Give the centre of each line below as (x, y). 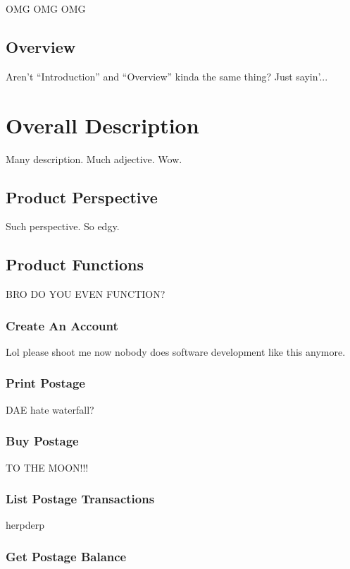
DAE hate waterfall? (50, 409)
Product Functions (75, 264)
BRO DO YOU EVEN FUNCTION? (86, 294)
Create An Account (62, 325)
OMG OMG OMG (46, 8)
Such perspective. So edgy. (63, 226)
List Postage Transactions (80, 499)
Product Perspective (82, 197)
